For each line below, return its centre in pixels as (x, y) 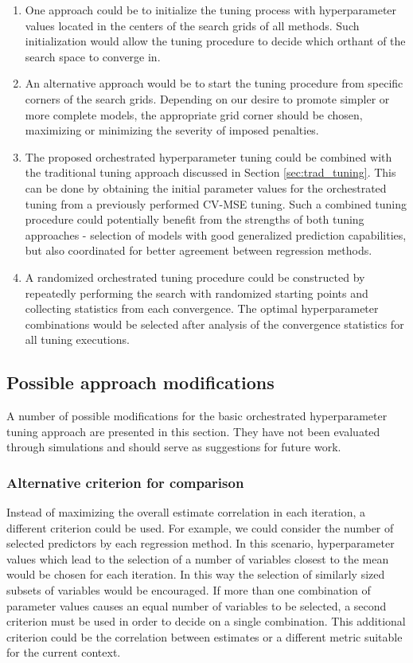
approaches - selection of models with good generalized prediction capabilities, (216, 234)
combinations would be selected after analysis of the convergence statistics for (214, 324)
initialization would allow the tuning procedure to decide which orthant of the (215, 41)
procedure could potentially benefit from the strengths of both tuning (195, 219)
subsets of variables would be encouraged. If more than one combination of (189, 590)
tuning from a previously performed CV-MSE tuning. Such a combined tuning (216, 203)
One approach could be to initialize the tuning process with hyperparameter (211, 10)
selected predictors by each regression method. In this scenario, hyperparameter (201, 543)
